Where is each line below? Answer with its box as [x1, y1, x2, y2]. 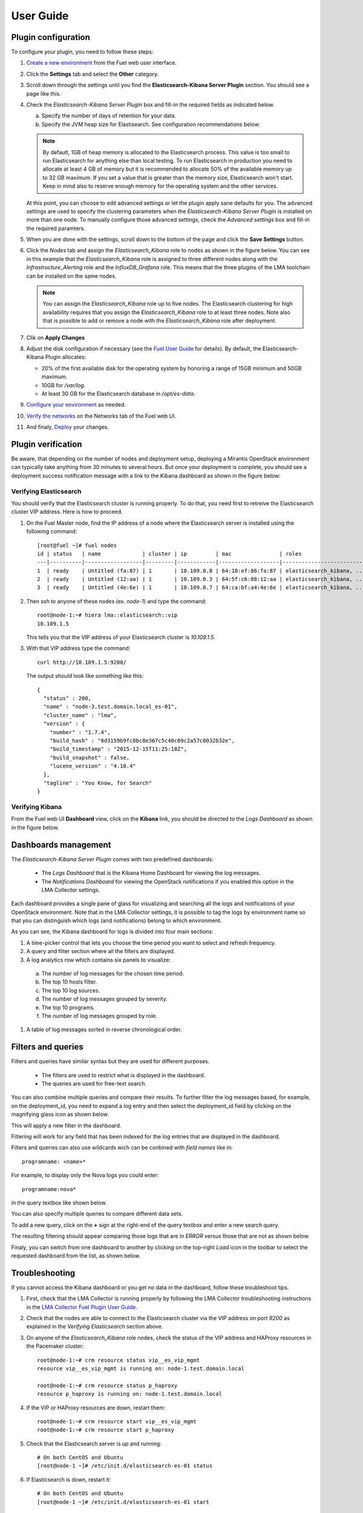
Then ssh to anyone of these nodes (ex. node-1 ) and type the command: [26, 597, 207, 605]
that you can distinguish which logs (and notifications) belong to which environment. [11, 917, 222, 924]
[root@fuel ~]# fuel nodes [37, 542, 117, 549]
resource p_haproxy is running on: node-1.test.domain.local [37, 1391, 222, 1397]
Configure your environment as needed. [26, 401, 126, 409]
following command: [26, 528, 77, 535]
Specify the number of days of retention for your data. [41, 112, 177, 119]
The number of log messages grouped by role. [41, 1012, 157, 1019]
